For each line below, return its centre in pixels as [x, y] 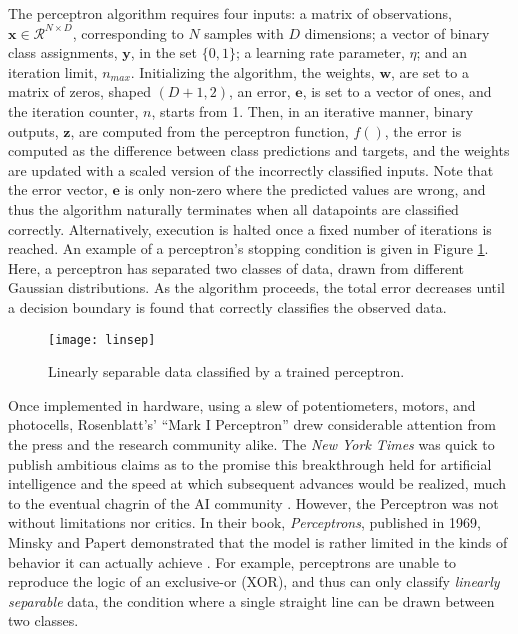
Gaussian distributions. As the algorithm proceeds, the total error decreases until [256, 287]
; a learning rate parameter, [320, 52]
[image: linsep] [102, 339]
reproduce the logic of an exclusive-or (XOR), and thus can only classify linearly [254, 581]
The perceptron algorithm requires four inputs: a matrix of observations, [230, 13]
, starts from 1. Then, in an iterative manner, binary [312, 110]
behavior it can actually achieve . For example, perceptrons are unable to [232, 561]
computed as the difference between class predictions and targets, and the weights [259, 150]
